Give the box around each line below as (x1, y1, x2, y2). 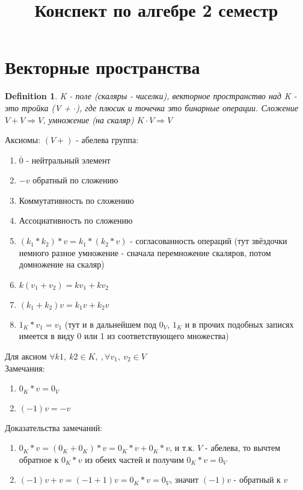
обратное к (19, 453, 59, 465)
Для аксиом (5, 350, 47, 363)
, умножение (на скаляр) (43, 113, 134, 126)
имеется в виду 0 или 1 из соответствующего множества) (19, 329, 229, 342)
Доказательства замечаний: (5, 421, 103, 433)
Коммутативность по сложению (19, 194, 134, 206)
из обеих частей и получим (85, 453, 184, 465)
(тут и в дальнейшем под (64, 317, 157, 330)
